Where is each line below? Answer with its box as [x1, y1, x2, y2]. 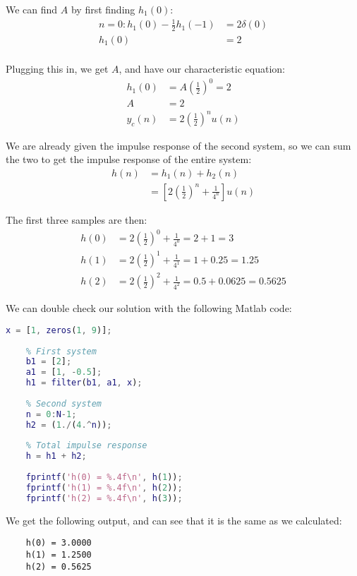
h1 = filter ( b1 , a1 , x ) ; [25, 378, 143, 388]
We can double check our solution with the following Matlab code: [6, 301, 292, 316]
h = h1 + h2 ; [25, 451, 87, 462]
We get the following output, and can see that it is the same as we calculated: [6, 512, 342, 527]
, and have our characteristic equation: [119, 61, 285, 76]
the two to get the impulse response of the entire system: [6, 152, 252, 167]
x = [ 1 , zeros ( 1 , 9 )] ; [6, 325, 112, 335]
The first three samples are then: [6, 212, 147, 227]
